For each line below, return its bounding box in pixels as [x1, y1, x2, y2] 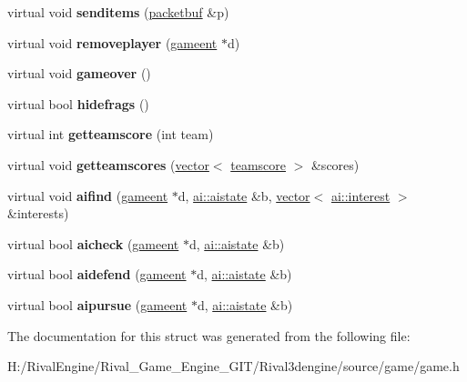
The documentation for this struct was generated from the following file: [7, 326, 411, 345]
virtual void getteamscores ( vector [7, 155, 209, 174]
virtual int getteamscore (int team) [7, 125, 214, 144]
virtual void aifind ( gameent [7, 186, 168, 205]
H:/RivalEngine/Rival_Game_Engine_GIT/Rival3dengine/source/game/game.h [7, 357, 460, 376]
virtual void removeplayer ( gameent [7, 33, 218, 52]
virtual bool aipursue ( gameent [7, 295, 188, 314]
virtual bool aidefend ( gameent [7, 265, 187, 284]
